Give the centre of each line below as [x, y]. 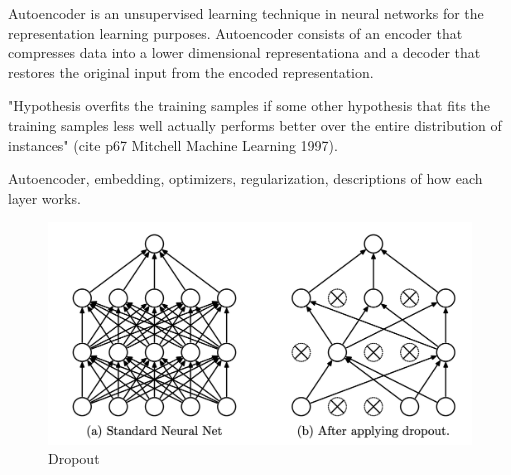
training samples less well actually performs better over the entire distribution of [255, 124]
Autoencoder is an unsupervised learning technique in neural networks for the [246, 13]
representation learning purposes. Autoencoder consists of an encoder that [235, 32]
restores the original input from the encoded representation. [191, 71]
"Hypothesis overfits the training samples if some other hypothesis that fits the [249, 105]
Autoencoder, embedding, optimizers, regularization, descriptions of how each [245, 178]
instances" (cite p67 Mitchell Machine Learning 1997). [173, 144]
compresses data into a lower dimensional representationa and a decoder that [244, 52]
